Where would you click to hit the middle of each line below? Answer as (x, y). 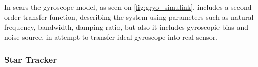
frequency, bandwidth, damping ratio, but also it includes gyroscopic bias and (126, 27)
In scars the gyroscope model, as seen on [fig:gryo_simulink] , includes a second (128, 7)
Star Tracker (31, 60)
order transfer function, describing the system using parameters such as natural (129, 17)
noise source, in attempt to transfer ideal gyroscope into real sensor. (111, 37)
